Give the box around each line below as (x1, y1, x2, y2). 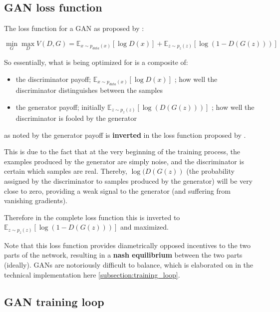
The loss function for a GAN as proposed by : (4, 23, 144, 33)
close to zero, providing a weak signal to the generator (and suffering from (4, 185, 231, 196)
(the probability (186, 166, 235, 176)
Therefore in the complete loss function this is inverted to (4, 212, 180, 222)
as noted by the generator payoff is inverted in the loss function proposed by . (4, 129, 246, 140)
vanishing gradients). (4, 195, 67, 206)
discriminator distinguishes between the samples (15, 85, 163, 95)
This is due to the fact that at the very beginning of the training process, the (4, 146, 240, 157)
